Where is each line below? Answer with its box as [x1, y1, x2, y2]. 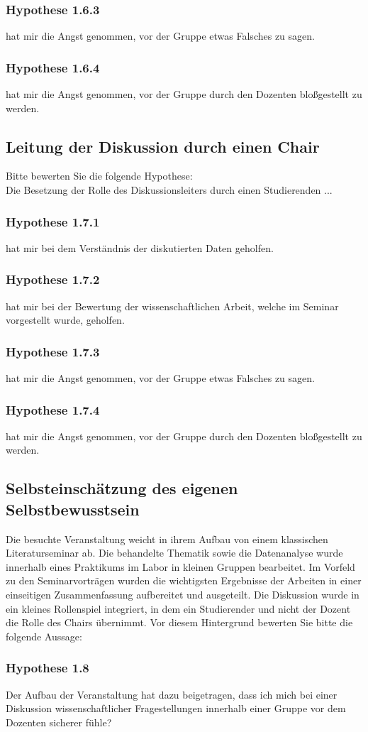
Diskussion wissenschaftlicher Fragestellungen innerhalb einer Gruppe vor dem [6, 701, 346, 716]
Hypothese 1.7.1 [6, 212, 100, 230]
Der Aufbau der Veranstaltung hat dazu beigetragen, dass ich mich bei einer [6, 687, 338, 701]
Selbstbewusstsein [6, 498, 140, 520]
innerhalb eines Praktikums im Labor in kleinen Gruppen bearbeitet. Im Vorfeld [6, 559, 355, 574]
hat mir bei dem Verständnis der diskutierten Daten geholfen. [6, 240, 274, 255]
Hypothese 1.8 [6, 659, 89, 677]
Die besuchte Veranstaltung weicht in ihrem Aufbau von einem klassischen [6, 531, 328, 546]
